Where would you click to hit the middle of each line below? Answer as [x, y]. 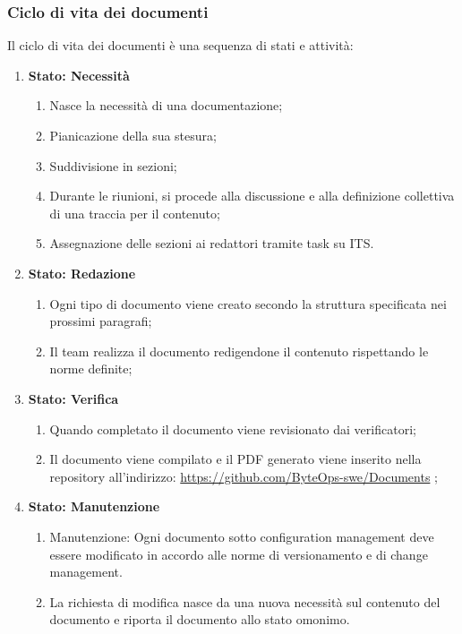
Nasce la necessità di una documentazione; [166, 105]
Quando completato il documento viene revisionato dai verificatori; [233, 428]
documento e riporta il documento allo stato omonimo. [200, 619]
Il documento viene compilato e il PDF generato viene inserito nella [235, 459]
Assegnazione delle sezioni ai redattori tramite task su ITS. [212, 243]
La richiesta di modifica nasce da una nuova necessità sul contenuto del [245, 601]
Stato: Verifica [73, 398]
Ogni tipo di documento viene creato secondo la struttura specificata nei [248, 303]
